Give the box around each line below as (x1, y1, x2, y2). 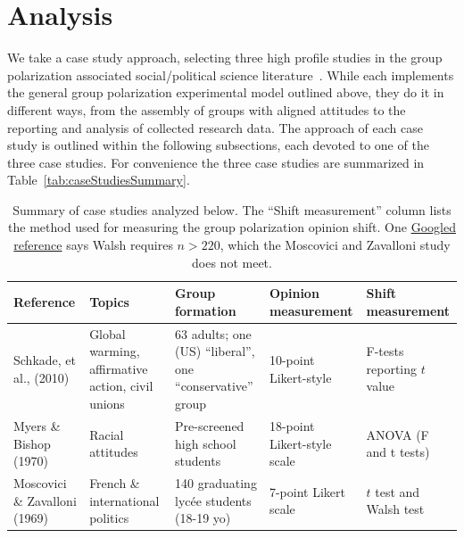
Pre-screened (175, 416, 244, 435)
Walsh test (366, 500, 425, 518)
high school (175, 434, 236, 452)
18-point (269, 416, 315, 435)
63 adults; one (175, 324, 252, 343)
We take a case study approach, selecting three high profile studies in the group (7, 48, 443, 67)
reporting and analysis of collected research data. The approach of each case (7, 118, 423, 137)
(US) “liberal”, (175, 342, 255, 360)
